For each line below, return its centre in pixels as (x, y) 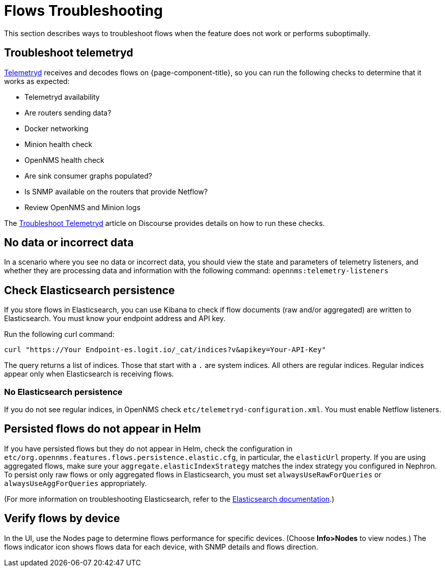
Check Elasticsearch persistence (90, 290)
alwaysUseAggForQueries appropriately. (76, 483)
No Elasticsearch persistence (63, 392)
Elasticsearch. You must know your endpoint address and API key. (115, 319)
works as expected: (37, 81)
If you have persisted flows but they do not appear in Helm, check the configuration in (148, 448)
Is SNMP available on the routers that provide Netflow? (116, 191)
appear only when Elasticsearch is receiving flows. (89, 374)
